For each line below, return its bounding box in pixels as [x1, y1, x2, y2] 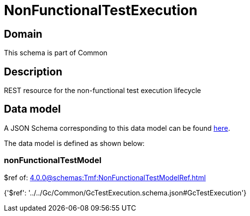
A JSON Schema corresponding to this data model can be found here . [4, 123, 230, 132]
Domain [4, 27, 43, 40]
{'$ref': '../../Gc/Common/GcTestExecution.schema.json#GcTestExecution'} [4, 188, 247, 197]
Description [4, 65, 62, 78]
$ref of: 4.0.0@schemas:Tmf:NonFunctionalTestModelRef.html [4, 173, 206, 182]
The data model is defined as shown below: [4, 139, 145, 147]
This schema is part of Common [4, 48, 108, 57]
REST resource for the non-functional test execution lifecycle [4, 86, 201, 95]
